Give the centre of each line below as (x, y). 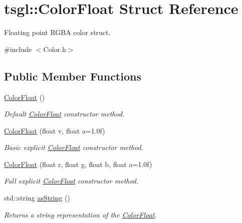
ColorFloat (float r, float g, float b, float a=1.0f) (78, 164)
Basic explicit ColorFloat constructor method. (74, 147)
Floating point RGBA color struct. (57, 32)
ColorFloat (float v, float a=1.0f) (55, 130)
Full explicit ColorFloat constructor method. (71, 181)
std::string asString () (37, 198)
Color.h (55, 49)
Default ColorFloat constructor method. (64, 114)
